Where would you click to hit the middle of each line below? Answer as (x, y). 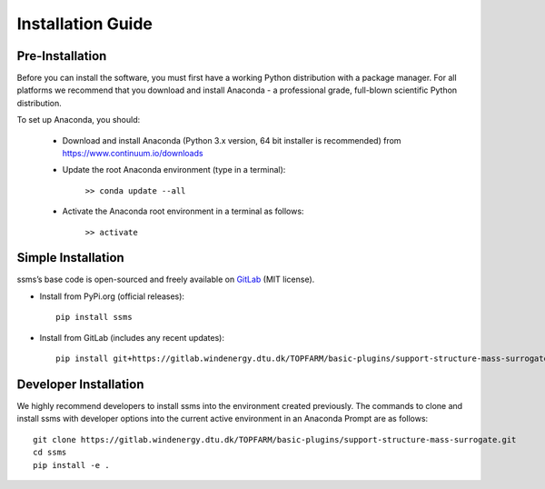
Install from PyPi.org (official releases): (112, 296)
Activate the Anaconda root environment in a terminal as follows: (183, 211)
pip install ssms (94, 317)
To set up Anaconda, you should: (79, 120)
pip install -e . (71, 465)
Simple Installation (70, 258)
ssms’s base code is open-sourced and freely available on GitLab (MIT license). (166, 279)
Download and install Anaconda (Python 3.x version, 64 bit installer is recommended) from (232, 140)
